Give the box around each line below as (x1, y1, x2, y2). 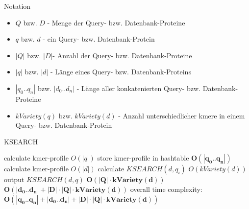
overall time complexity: (130, 184, 202, 194)
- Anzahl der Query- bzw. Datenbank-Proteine (52, 50, 192, 60)
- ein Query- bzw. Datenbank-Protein (43, 34, 155, 44)
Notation (4, 1, 31, 11)
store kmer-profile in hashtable (97, 153, 189, 163)
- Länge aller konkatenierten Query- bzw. (76, 83, 201, 93)
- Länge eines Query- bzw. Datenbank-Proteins (50, 67, 191, 77)
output (4, 174, 25, 185)
